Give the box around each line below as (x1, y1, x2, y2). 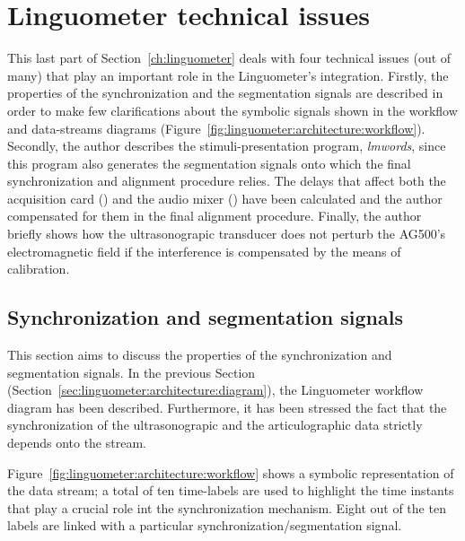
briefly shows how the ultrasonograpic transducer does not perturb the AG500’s (7, 224, 446, 243)
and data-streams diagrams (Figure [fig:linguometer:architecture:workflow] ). (7, 118, 426, 137)
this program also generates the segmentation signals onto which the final (7, 153, 411, 172)
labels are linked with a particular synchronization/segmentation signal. (7, 516, 402, 535)
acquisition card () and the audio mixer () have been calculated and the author (7, 188, 443, 207)
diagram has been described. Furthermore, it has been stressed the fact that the (7, 397, 447, 416)
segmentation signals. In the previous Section (7, 362, 256, 381)
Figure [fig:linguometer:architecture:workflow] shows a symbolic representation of (7, 463, 454, 482)
